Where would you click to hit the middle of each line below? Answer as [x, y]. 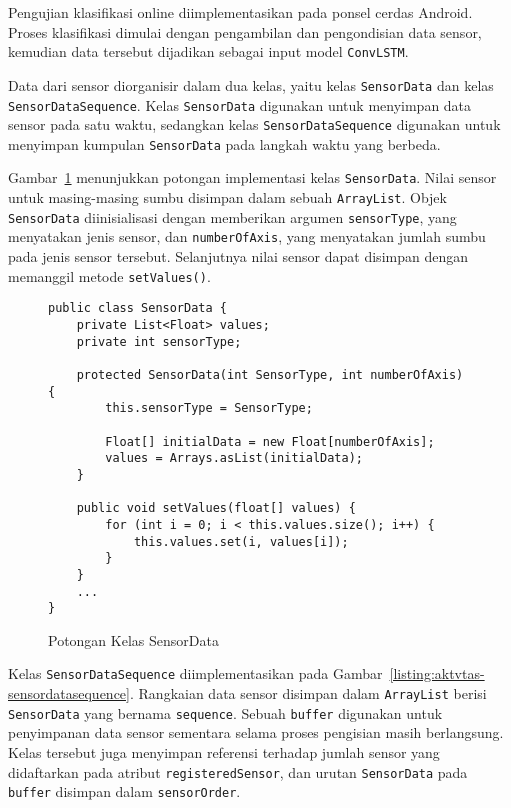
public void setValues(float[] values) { [216, 508]
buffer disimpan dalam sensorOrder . [124, 791]
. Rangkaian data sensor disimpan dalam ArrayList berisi [308, 693]
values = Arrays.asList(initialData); [234, 458]
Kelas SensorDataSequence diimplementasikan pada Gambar [195, 673]
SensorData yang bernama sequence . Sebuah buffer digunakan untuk [225, 712]
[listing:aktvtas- [437, 673]
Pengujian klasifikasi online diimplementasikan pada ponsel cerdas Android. [240, 12]
